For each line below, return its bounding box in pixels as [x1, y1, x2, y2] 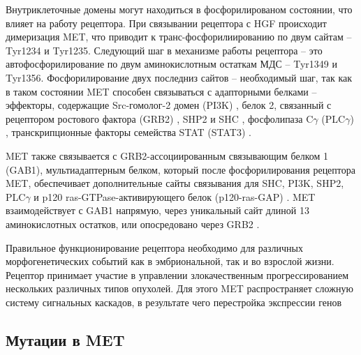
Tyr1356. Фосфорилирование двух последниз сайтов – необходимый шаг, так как [6, 70, 352, 84]
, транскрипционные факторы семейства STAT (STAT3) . [6, 125, 251, 139]
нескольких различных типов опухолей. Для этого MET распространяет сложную [6, 281, 353, 296]
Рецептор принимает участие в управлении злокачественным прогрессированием [6, 267, 349, 282]
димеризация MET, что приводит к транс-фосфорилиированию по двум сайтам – [6, 29, 352, 44]
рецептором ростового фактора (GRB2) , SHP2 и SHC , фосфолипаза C [6, 111, 314, 126]
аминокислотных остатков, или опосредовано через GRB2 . [6, 216, 260, 231]
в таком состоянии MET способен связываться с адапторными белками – [6, 84, 317, 98]
